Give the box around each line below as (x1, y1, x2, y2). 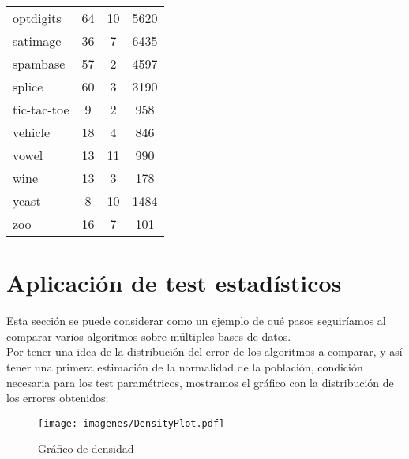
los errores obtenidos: (6, 390, 109, 406)
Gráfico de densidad (38, 440, 134, 457)
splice (13, 77, 43, 95)
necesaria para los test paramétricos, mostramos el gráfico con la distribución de (6, 374, 394, 390)
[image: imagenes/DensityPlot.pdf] (38, 417, 225, 429)
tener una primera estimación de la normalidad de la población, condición (6, 358, 363, 375)
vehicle (13, 123, 51, 141)
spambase (13, 54, 66, 73)
